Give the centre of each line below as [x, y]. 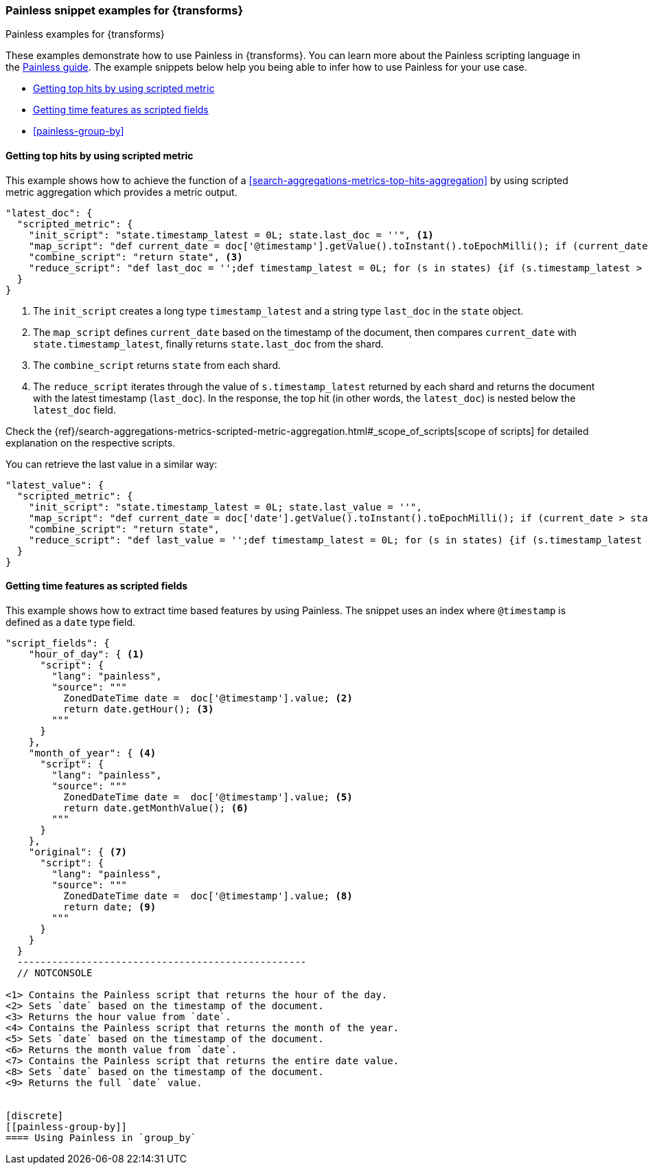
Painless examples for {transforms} [85, 34]
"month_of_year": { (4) [92, 753]
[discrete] [35, 1115]
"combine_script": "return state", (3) [136, 257]
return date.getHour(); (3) [139, 709]
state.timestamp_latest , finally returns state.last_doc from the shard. [208, 344]
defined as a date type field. [71, 622]
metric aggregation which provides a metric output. [121, 192]
